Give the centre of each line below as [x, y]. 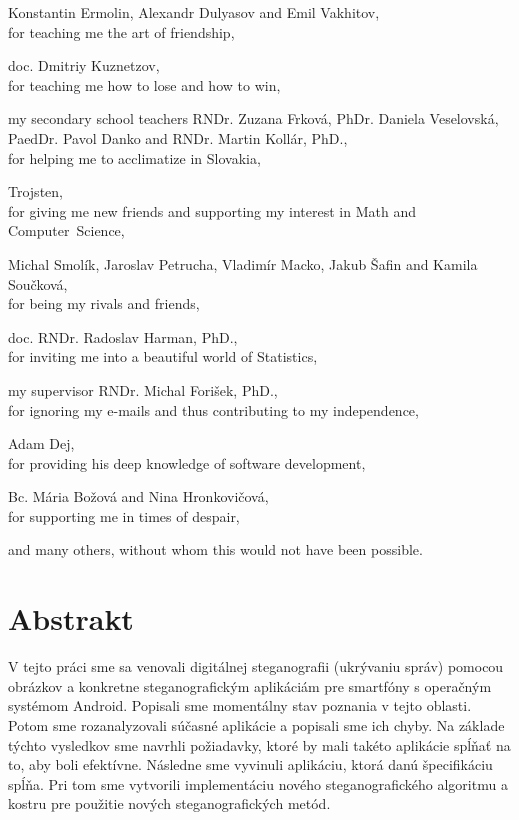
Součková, [38, 283]
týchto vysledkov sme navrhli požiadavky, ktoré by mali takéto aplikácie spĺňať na [259, 744]
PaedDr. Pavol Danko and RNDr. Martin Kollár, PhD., [178, 137]
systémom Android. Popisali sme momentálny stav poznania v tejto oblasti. [240, 705]
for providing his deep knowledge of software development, [187, 462]
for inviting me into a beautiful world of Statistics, [163, 356]
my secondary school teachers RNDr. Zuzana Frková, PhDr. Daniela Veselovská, [253, 118]
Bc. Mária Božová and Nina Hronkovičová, [138, 496]
